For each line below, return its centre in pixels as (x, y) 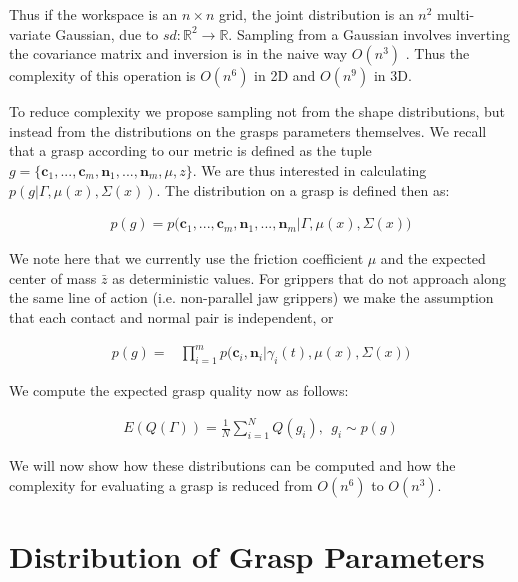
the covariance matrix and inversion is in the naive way (178, 53)
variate (30, 33)
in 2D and (285, 75)
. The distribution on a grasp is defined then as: (303, 189)
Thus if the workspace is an (93, 14)
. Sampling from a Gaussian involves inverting (369, 33)
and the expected (433, 258)
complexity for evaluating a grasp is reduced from (161, 484)
